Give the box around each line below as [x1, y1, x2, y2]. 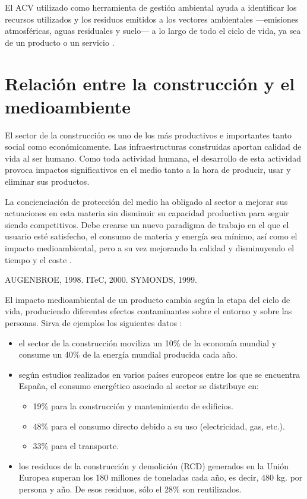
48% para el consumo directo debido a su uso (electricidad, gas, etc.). [33, 419, 285, 432]
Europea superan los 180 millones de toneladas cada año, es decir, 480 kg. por [18, 471, 303, 484]
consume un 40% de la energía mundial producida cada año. [18, 348, 238, 361]
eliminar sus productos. [5, 175, 90, 188]
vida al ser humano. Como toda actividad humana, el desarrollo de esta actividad [5, 151, 301, 164]
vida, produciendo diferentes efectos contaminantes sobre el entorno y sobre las [5, 305, 292, 317]
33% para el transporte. [33, 440, 119, 452]
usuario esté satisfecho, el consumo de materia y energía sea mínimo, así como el [5, 230, 297, 242]
